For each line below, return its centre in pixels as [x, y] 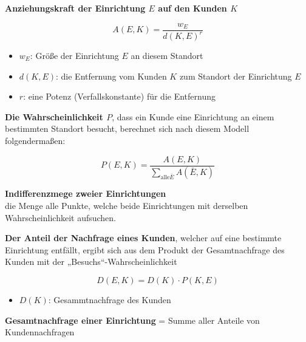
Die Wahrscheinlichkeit [54, 116]
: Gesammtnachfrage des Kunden [110, 300]
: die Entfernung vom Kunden [111, 76]
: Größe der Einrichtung [74, 55]
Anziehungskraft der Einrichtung [75, 8]
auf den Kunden [192, 8]
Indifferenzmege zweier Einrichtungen [86, 193]
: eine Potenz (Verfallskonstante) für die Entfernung [119, 96]
